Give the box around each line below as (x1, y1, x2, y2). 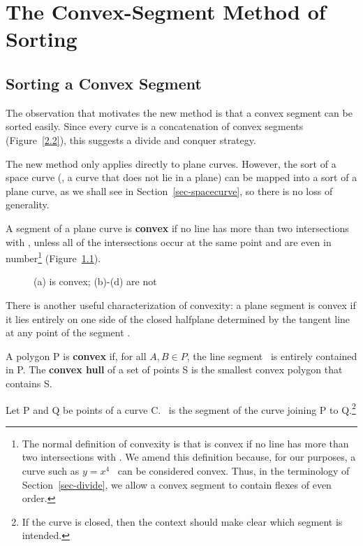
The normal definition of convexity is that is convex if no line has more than (22, 436, 349, 450)
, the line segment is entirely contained (186, 348, 357, 363)
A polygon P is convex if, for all (6, 348, 147, 363)
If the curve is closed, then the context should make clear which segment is (22, 514, 343, 529)
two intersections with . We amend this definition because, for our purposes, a (22, 450, 356, 464)
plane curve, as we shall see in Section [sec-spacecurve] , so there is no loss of (6, 183, 333, 198)
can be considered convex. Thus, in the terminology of (117, 463, 350, 477)
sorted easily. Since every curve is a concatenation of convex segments (6, 119, 304, 134)
